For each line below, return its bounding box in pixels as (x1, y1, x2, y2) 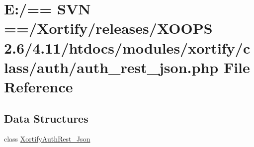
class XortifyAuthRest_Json (4, 134, 90, 144)
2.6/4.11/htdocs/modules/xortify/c (4, 37, 251, 58)
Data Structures (4, 110, 88, 126)
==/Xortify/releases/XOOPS (4, 18, 213, 38)
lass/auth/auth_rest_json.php (4, 57, 219, 77)
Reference (4, 76, 73, 96)
